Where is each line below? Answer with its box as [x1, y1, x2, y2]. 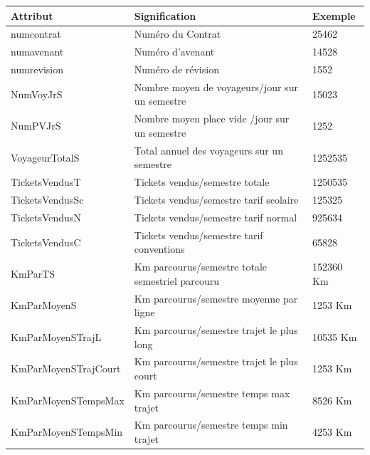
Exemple [312, 8, 356, 23]
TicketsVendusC [11, 234, 81, 249]
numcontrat [11, 26, 61, 41]
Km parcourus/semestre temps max [134, 385, 290, 400]
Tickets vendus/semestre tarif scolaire [134, 192, 299, 207]
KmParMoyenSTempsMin [11, 424, 123, 439]
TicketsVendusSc [11, 192, 84, 207]
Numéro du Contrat [134, 26, 221, 41]
